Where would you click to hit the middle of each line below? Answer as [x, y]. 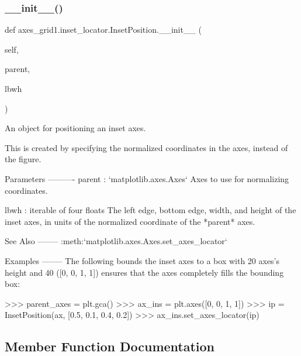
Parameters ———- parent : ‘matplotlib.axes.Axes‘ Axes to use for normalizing [147, 178]
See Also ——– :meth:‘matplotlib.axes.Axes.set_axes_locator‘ [116, 241]
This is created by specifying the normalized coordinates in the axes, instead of [146, 147]
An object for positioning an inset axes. [75, 128]
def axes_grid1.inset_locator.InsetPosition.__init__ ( [103, 30]
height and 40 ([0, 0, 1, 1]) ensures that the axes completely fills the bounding [144, 272]
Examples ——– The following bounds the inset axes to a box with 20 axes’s [142, 260]
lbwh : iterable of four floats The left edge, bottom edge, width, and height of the [150, 210]
